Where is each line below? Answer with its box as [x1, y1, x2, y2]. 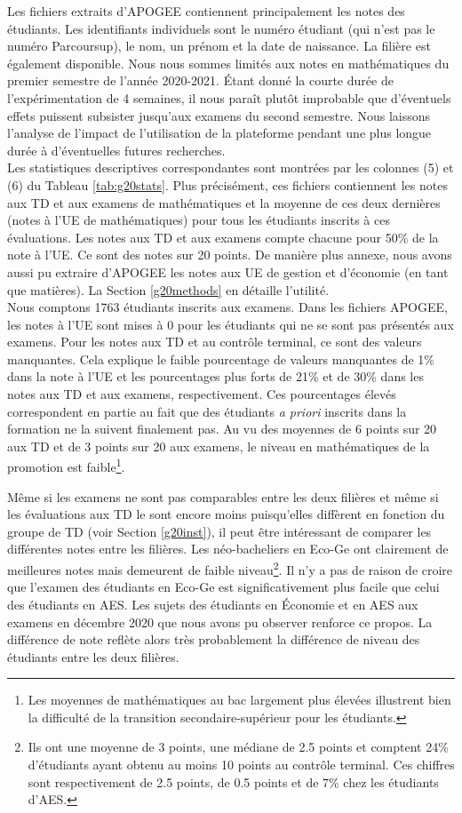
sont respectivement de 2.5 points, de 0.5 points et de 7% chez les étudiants [28, 772, 439, 791]
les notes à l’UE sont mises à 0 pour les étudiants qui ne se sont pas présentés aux [7, 315, 454, 333]
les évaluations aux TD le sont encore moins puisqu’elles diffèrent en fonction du [7, 505, 445, 523]
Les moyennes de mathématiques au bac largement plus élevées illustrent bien [28, 690, 451, 709]
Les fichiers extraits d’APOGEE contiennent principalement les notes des [7, 2, 405, 20]
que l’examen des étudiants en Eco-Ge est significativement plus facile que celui [7, 578, 440, 596]
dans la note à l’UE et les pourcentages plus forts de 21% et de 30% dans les [7, 367, 424, 386]
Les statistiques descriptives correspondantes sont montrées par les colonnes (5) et [7, 158, 454, 177]
